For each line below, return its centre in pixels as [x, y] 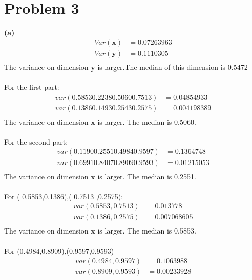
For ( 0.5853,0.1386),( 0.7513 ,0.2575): [64, 196]
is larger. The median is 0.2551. [147, 176]
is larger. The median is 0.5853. [147, 231]
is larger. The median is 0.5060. [147, 121]
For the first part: [32, 87]
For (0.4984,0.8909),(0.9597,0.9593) [59, 251]
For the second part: [36, 141]
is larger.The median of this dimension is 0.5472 [173, 67]
